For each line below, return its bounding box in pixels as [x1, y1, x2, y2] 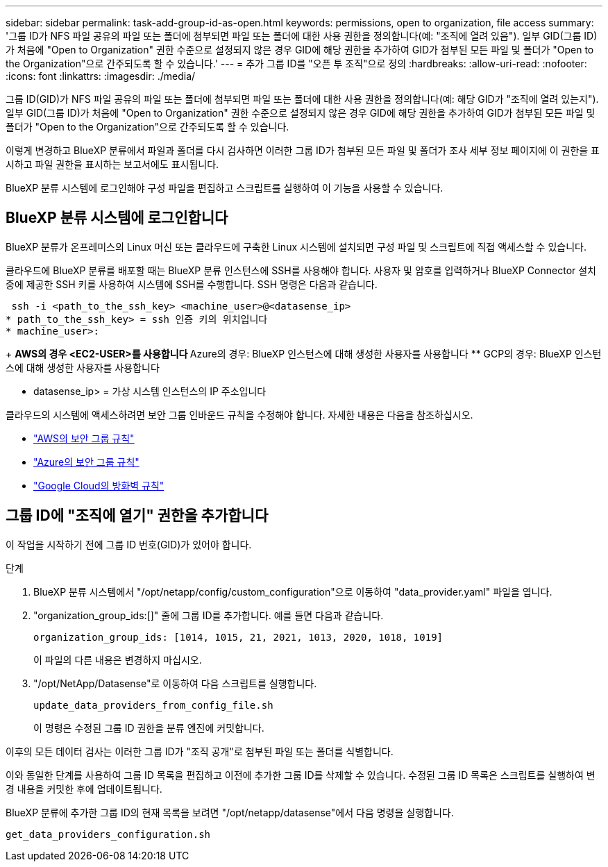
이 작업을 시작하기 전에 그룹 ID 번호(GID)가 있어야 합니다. [6, 538, 252, 550]
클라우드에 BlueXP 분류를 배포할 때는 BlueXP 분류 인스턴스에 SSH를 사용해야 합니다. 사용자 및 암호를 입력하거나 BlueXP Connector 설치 [6, 264, 596, 276]
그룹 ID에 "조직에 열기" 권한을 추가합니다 [6, 507, 269, 525]
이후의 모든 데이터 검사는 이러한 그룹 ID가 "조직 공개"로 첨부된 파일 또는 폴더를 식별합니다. [6, 745, 394, 757]
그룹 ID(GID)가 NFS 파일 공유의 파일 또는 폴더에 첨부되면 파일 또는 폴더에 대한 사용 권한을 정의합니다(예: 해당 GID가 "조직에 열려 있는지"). [6, 93, 599, 105]
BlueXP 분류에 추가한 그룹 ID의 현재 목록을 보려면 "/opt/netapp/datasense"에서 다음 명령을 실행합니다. [6, 806, 454, 818]
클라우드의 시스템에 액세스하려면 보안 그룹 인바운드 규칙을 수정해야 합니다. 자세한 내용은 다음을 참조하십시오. [6, 408, 473, 421]
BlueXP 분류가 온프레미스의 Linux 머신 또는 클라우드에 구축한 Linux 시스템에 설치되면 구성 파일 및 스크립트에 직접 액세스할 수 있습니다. [6, 240, 586, 253]
